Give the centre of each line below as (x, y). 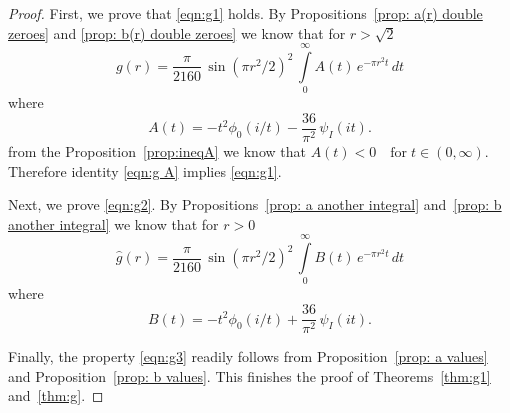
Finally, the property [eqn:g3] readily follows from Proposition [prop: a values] (248, 356)
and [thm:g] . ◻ (56, 395)
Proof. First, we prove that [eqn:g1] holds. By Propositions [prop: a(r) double (245, 13)
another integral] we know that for (113, 223)
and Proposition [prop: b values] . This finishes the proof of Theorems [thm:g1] (249, 375)
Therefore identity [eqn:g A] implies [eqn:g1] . (145, 170)
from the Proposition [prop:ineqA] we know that (157, 150)
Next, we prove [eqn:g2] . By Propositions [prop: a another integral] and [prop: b (255, 204)
